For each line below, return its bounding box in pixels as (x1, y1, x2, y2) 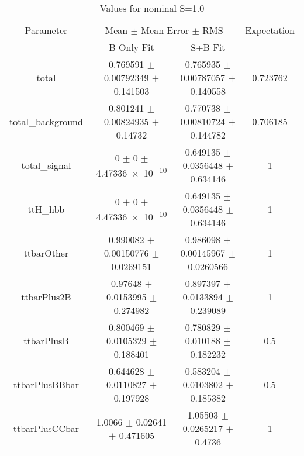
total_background (9, 115, 83, 128)
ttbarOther (23, 246, 69, 260)
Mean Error (141, 23, 189, 37)
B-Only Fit (109, 40, 154, 54)
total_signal (21, 158, 71, 172)
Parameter (25, 23, 68, 37)
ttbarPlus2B (21, 290, 71, 303)
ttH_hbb (27, 202, 65, 216)
